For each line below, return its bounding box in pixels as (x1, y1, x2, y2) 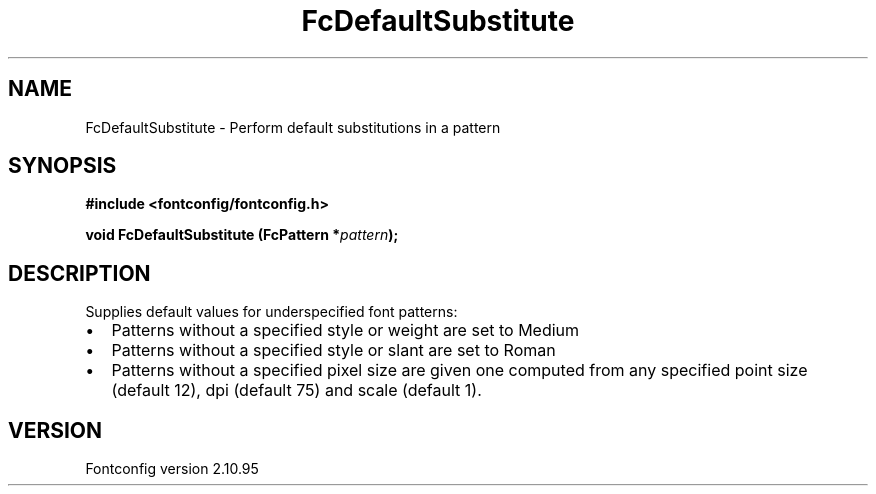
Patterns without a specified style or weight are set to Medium (111, 320, 580, 341)
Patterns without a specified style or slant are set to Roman (111, 340, 556, 361)
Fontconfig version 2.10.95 (85, 460, 259, 478)
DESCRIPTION (8, 260, 151, 286)
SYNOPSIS (8, 153, 117, 179)
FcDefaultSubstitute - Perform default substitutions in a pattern (85, 118, 501, 136)
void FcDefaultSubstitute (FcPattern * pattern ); (85, 226, 399, 244)
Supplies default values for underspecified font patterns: (85, 303, 458, 321)
